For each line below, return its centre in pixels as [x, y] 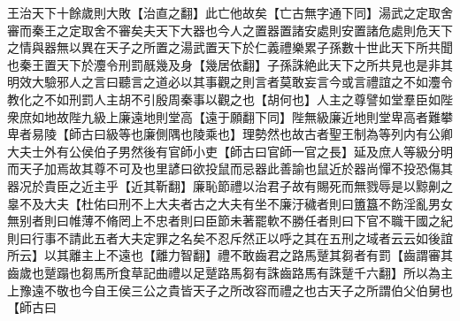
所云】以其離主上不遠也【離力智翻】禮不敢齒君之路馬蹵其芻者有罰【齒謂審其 [230, 255]
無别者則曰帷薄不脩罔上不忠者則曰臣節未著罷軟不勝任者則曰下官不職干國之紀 [230, 221]
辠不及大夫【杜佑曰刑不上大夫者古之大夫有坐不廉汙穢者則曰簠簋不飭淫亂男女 [230, 203]
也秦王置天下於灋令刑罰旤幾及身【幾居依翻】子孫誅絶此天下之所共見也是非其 [230, 64]
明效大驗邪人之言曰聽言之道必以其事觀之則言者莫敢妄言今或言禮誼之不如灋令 [230, 82]
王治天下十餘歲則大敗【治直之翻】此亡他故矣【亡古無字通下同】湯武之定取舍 [230, 12]
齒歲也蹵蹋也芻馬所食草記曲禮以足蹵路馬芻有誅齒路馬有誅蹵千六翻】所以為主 [230, 272]
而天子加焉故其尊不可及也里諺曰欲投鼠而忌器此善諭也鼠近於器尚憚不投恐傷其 [230, 168]
